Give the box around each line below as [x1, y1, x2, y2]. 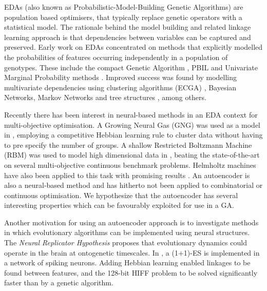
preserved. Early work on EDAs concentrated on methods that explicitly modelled [4, 42, 263, 52]
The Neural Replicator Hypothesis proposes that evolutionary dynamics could [4, 237, 247, 248]
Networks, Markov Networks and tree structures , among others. [4, 92, 206, 103]
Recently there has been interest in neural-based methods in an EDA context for [4, 109, 258, 120]
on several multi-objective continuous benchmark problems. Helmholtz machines [4, 159, 256, 170]
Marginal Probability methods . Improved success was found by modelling [4, 72, 237, 83]
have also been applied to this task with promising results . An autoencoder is [4, 169, 250, 180]
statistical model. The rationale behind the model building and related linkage [4, 22, 251, 32]
